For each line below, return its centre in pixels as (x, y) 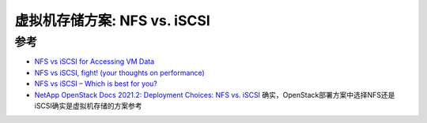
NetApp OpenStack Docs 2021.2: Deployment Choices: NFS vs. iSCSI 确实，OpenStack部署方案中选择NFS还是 (215, 95)
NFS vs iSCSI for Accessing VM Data (94, 61)
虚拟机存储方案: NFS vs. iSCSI (113, 20)
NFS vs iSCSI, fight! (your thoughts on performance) (119, 73)
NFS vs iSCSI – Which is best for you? (96, 84)
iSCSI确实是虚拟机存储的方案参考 (88, 106)
